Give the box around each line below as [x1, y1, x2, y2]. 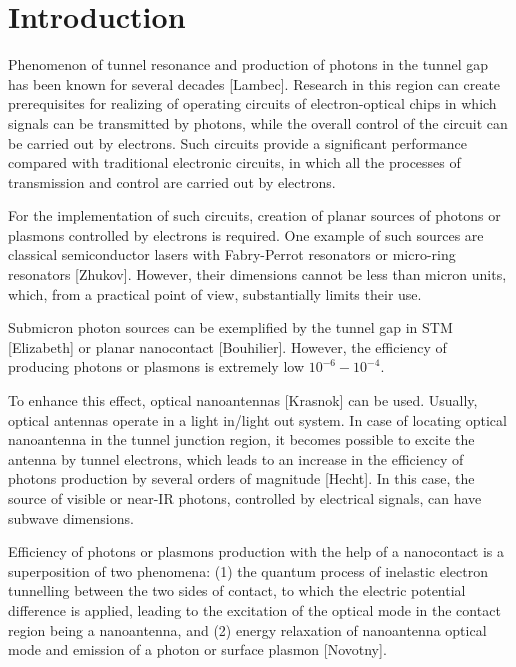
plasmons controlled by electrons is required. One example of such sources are [8, 224, 484, 245]
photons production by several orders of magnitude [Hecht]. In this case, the [8, 468, 475, 489]
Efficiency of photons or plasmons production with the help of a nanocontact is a [8, 541, 505, 562]
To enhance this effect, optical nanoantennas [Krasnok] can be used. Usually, [8, 390, 478, 411]
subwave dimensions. [8, 507, 134, 528]
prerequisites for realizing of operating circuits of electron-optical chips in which [8, 93, 497, 114]
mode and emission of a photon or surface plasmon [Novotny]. [8, 639, 387, 660]
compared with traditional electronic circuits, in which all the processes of [8, 152, 461, 173]
